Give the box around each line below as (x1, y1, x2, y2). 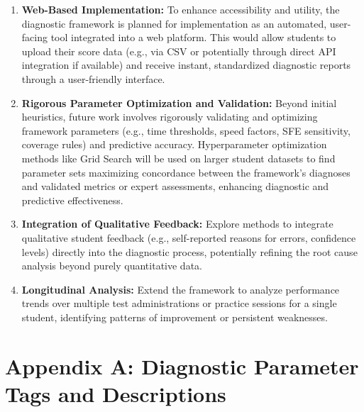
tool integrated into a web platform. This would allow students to (50, 30, 336, 45)
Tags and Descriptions (5, 379, 226, 408)
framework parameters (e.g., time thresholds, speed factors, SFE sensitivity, (21, 123, 351, 138)
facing (21, 30, 48, 45)
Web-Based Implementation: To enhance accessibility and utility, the (21, 2, 340, 16)
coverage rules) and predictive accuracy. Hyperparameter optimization (21, 137, 327, 152)
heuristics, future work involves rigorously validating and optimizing (21, 109, 318, 124)
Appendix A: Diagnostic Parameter (5, 351, 359, 380)
